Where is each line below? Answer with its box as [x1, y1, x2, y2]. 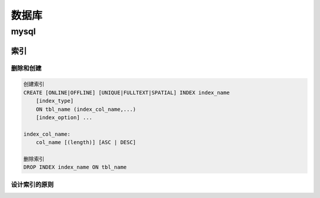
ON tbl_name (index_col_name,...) [36, 106, 136, 113]
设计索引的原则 [11, 180, 54, 189]
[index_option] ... [36, 114, 93, 121]
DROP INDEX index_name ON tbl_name [23, 164, 127, 171]
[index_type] [36, 98, 74, 104]
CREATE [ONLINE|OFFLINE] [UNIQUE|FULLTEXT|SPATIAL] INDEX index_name [23, 89, 230, 96]
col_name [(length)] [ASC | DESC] [36, 139, 136, 146]
